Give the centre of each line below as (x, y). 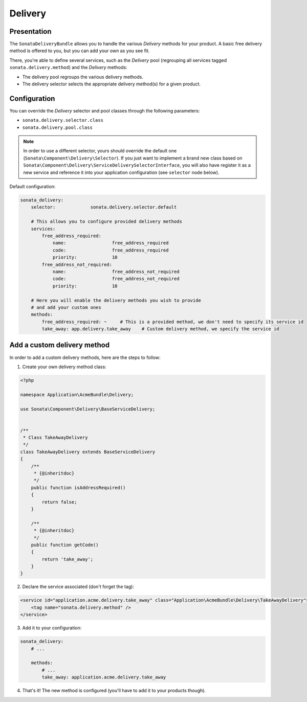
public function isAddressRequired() (78, 488)
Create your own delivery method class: (64, 367)
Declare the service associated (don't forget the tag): (78, 587)
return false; (59, 502)
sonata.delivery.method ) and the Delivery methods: (68, 67)
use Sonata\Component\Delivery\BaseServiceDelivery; (88, 409)
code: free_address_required (111, 250)
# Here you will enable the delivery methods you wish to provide (116, 300)
